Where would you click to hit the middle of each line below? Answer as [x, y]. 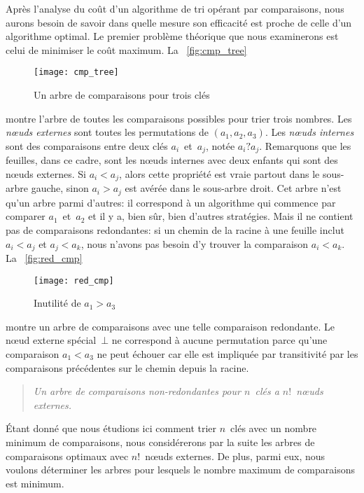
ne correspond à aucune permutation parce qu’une [219, 340]
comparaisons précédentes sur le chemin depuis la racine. [127, 367]
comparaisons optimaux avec [67, 456]
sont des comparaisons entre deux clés [87, 145]
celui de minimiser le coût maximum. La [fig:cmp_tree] [126, 49]
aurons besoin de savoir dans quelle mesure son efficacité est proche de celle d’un [179, 22]
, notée [220, 145]
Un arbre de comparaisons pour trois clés [122, 95]
